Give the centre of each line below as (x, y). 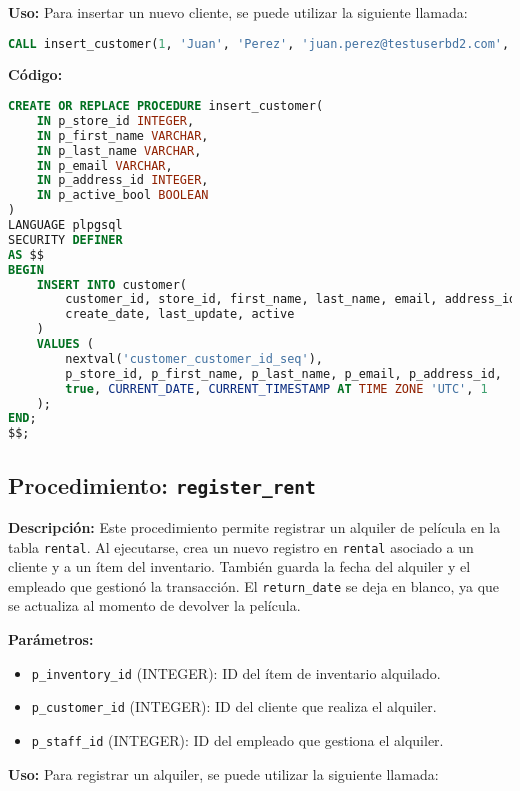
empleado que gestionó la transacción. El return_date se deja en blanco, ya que (254, 585)
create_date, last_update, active (180, 314)
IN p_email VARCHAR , (104, 165)
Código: (35, 74)
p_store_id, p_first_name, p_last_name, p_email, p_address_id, (283, 373)
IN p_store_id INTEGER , (115, 120)
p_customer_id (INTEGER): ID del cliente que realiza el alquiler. (234, 706)
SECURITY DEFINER (65, 239)
